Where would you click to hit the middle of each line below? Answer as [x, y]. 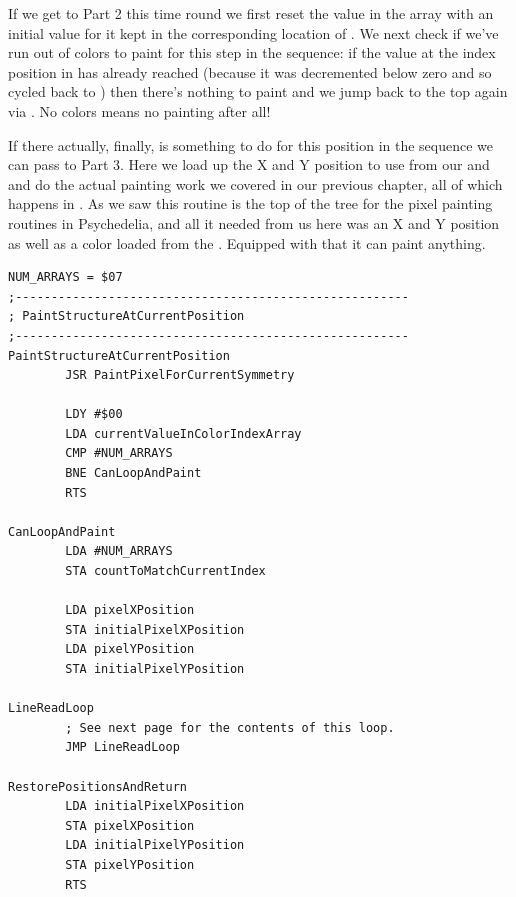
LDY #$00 [94, 414]
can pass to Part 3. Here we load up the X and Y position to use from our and [249, 164]
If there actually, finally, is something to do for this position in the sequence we [251, 144]
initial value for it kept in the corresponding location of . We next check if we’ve [253, 32]
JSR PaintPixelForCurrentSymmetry [180, 375]
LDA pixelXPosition [130, 610]
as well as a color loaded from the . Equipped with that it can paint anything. [247, 242]
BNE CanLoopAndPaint [133, 473]
